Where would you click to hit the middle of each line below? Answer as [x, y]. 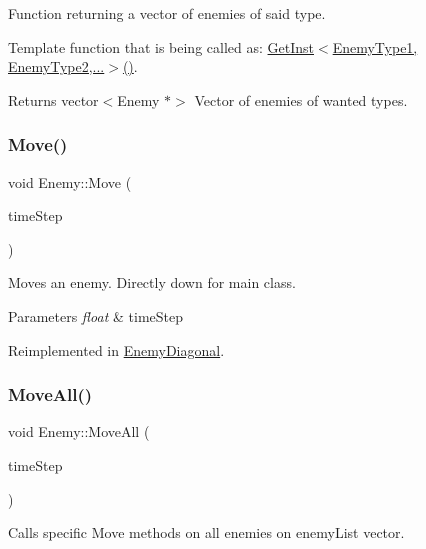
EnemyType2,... [56, 66]
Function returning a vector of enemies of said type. [167, 13]
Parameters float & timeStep [96, 315]
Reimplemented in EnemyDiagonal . [116, 349]
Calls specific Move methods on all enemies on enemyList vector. [206, 532]
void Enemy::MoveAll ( [79, 431]
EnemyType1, [375, 46]
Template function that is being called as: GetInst [161, 46]
